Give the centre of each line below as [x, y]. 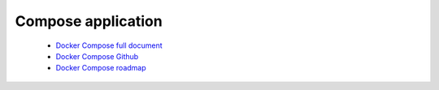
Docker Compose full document [109, 45]
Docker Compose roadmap [101, 68]
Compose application [89, 21]
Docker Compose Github [97, 56]
